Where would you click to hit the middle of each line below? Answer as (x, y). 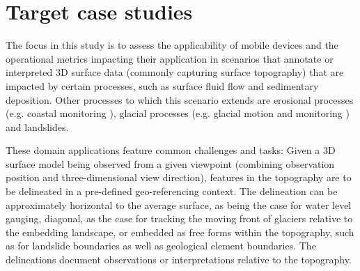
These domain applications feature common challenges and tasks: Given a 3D (171, 150)
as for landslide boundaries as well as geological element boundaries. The (161, 246)
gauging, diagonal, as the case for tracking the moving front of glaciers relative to (179, 218)
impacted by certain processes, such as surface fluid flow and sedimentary (162, 85)
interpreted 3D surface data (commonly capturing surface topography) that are (175, 72)
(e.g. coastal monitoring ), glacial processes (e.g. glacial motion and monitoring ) (178, 113)
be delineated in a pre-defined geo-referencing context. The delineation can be (172, 191)
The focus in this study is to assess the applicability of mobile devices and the (172, 45)
